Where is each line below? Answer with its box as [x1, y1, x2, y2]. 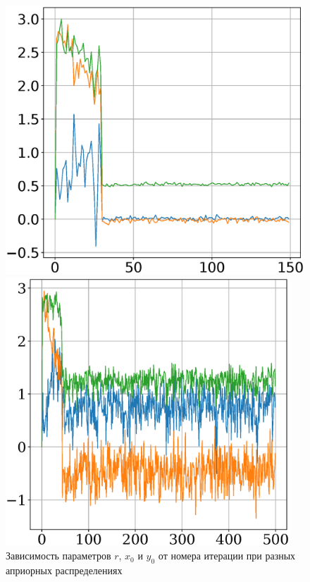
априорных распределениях [6, 563, 123, 578]
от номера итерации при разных [158, 548, 296, 563]
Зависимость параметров [6, 548, 111, 563]
